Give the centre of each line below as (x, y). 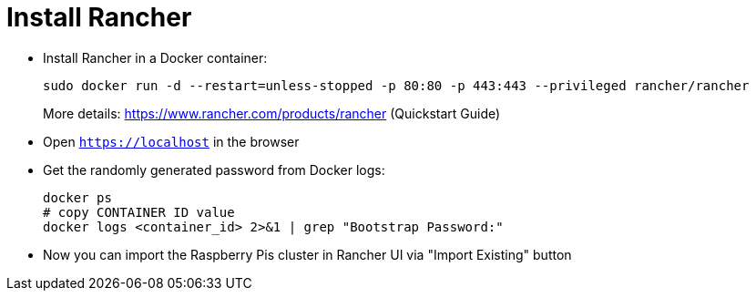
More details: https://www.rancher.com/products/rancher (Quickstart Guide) (272, 113)
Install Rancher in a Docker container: (155, 57)
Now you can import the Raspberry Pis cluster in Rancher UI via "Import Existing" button (307, 254)
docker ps (77, 197)
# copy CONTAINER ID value (139, 212)
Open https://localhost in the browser (171, 141)
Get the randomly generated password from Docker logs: (214, 170)
